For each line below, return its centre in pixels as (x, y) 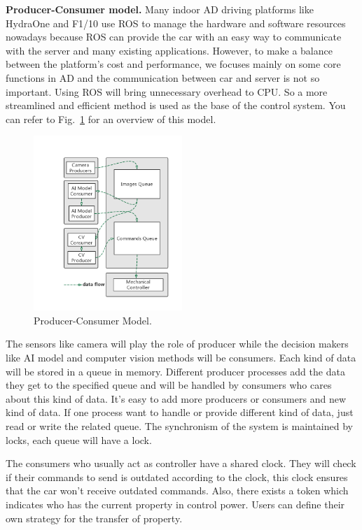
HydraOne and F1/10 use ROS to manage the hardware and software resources (176, 23)
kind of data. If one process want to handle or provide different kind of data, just (180, 412)
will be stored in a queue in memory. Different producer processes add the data (175, 371)
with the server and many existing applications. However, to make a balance (169, 50)
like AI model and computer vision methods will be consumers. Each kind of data (181, 358)
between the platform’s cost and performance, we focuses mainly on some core (173, 64)
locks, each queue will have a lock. (79, 439)
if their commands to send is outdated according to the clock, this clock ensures (177, 477)
